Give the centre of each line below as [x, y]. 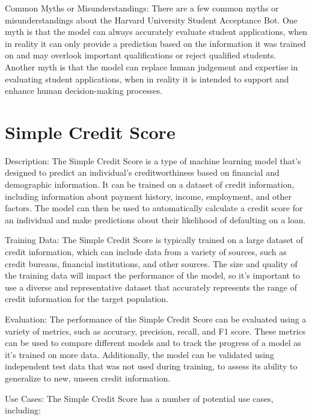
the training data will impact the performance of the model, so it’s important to [153, 275]
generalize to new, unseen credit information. [88, 378]
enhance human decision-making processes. [84, 91]
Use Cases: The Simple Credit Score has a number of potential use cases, [139, 398]
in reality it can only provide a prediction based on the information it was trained [155, 43]
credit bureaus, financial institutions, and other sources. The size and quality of [151, 263]
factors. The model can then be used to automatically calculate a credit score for [154, 208]
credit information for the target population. [87, 299]
